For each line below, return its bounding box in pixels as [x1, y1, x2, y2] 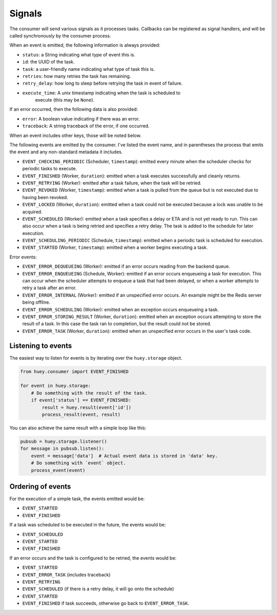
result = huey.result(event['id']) [42, 404, 132, 410]
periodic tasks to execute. [22, 166, 77, 172]
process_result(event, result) [42, 412, 121, 418]
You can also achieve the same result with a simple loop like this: [9, 425, 147, 431]
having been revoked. [22, 194, 69, 200]
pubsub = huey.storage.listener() [20, 439, 107, 444]
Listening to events [9, 341, 72, 350]
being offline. [22, 299, 51, 305]
